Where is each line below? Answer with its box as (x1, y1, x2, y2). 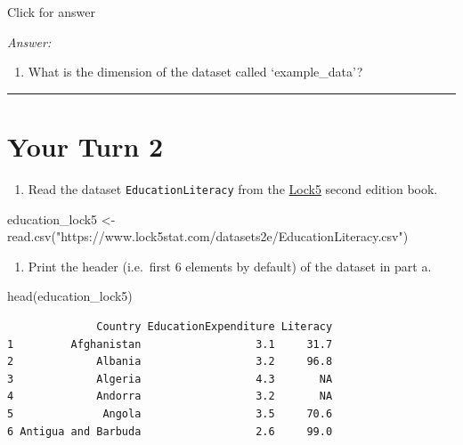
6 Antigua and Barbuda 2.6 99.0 (7, 425, 333, 438)
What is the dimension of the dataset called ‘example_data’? (28, 62, 363, 81)
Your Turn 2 (7, 127, 164, 164)
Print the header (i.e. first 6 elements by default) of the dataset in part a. (28, 256, 432, 275)
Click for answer (7, 3, 95, 20)
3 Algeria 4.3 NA (7, 372, 333, 385)
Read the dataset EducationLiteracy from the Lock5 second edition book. (28, 179, 438, 198)
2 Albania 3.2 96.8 (7, 355, 333, 368)
